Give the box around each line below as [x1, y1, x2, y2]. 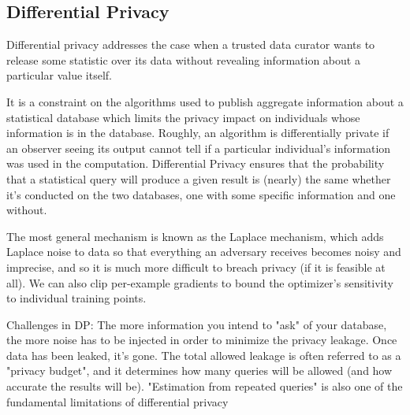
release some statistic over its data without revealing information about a [6, 51, 360, 68]
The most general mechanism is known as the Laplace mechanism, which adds [6, 228, 384, 244]
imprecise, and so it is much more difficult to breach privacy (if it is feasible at [6, 258, 386, 275]
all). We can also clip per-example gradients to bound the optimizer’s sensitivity [6, 274, 393, 291]
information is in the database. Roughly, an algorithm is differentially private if [6, 124, 389, 141]
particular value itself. [6, 67, 112, 83]
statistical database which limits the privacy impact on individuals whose [6, 109, 360, 125]
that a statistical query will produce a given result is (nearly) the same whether [6, 170, 391, 187]
